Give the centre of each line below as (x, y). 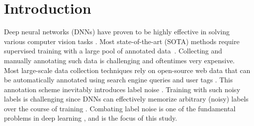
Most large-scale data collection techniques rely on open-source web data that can (127, 70)
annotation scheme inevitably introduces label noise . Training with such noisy (122, 89)
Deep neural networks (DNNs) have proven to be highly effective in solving (117, 32)
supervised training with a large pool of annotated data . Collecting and (113, 51)
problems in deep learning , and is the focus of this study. (91, 118)
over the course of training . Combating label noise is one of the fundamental (120, 108)
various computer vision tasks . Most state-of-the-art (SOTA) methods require (122, 41)
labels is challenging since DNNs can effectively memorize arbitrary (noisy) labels (126, 99)
